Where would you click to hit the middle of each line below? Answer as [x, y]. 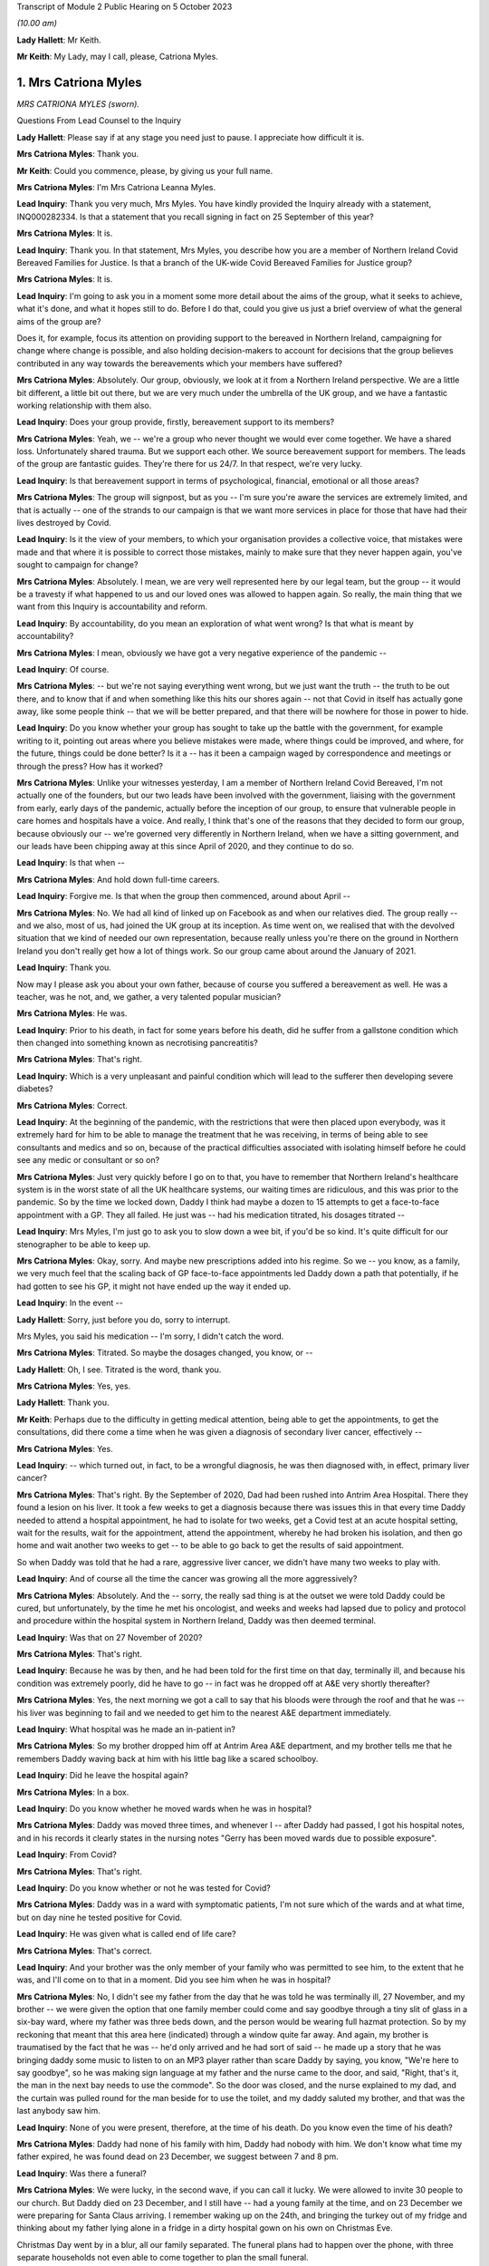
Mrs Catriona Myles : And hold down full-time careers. [118, 879]
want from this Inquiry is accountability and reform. [112, 606]
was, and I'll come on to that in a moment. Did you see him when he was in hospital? [174, 1980]
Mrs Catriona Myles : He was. [72, 1013]
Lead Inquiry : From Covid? [67, 1854]
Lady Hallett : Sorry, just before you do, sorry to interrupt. [124, 1320]
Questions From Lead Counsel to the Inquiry [99, 121]
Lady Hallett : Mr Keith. [59, 40]
